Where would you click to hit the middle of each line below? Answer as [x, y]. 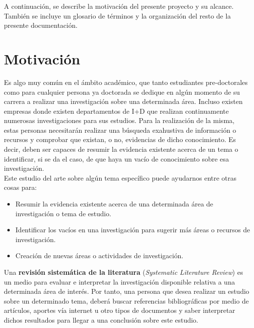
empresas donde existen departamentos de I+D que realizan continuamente [116, 111]
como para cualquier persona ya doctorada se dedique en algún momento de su [122, 92]
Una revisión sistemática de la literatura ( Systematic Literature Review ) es [124, 272]
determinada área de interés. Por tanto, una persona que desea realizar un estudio [127, 291]
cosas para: [21, 187]
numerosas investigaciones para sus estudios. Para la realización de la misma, [119, 120]
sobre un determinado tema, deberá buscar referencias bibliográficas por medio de [127, 300]
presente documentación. [41, 25]
